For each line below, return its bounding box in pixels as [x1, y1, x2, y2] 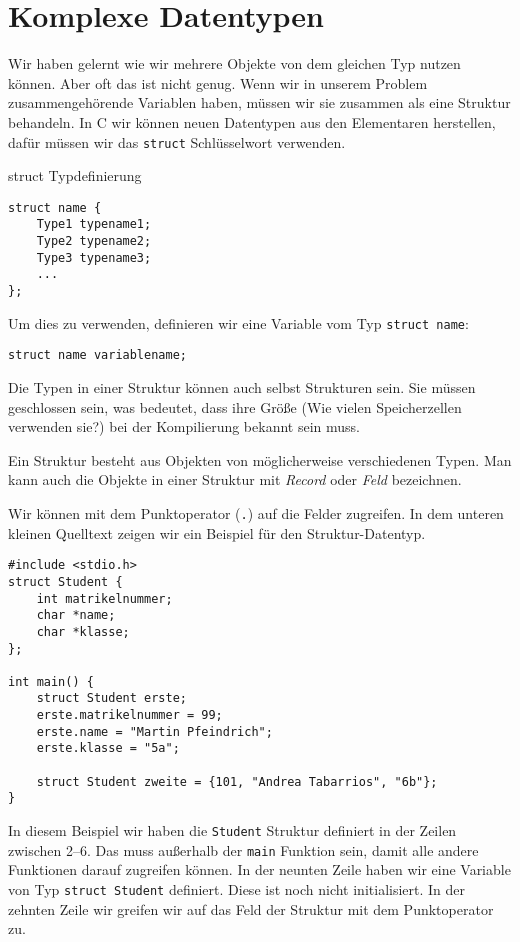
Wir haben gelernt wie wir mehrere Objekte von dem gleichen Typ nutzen [8, 53, 461, 74]
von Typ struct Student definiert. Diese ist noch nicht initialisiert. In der [8, 878, 466, 899]
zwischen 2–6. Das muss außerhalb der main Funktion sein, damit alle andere [8, 839, 479, 860]
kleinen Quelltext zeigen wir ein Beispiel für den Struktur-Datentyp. [8, 522, 426, 543]
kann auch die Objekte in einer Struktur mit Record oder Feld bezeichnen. [8, 469, 462, 490]
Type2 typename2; [36, 234, 152, 249]
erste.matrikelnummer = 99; [36, 708, 223, 723]
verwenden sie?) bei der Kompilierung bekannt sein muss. [8, 416, 360, 437]
